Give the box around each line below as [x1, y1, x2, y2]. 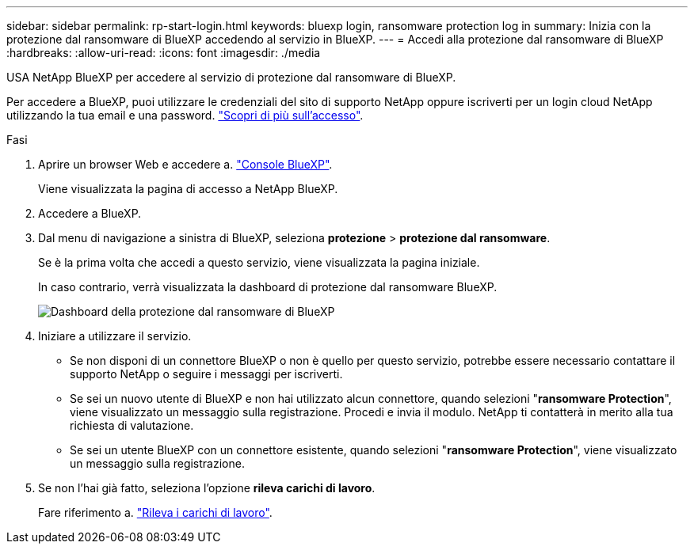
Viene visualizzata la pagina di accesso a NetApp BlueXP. [38, 182, 338, 195]
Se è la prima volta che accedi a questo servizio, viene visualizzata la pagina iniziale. [38, 256, 480, 269]
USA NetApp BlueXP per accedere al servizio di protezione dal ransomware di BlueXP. [6, 70, 456, 84]
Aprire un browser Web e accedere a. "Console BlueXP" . [38, 157, 333, 171]
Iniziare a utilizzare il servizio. [38, 329, 192, 343]
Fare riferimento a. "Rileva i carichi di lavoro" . [38, 506, 273, 519]
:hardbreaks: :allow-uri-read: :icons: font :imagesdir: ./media [6, 46, 321, 59]
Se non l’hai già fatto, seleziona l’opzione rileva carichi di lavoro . [38, 481, 376, 495]
